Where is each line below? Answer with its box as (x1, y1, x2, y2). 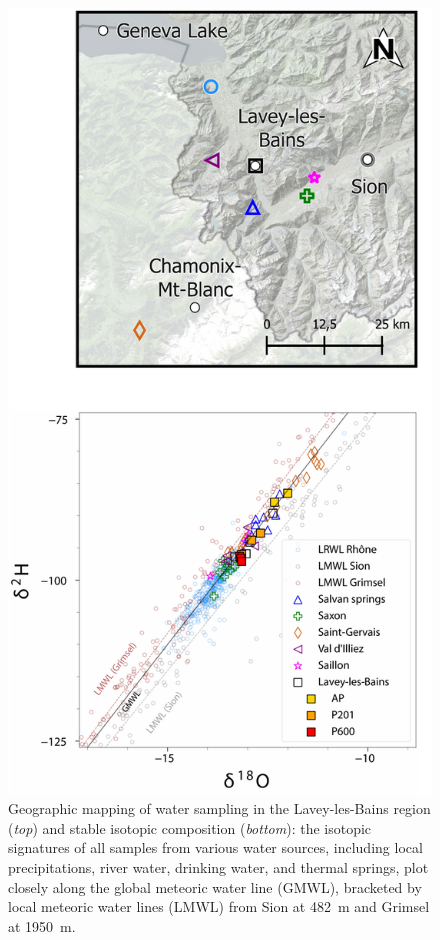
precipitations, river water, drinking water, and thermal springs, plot (8, 856, 429, 877)
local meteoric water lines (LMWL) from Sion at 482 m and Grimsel (8, 896, 430, 917)
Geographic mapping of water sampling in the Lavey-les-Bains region (8, 798, 431, 819)
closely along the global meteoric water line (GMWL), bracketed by (8, 876, 422, 897)
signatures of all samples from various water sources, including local (8, 837, 423, 858)
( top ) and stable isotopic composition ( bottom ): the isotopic (8, 817, 372, 838)
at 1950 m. (8, 915, 76, 936)
